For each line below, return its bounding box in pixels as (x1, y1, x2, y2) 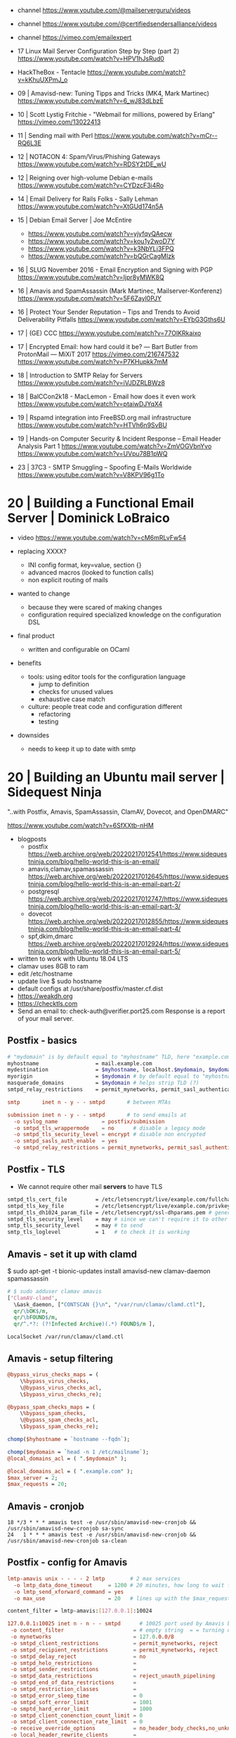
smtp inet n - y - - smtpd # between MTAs (7, 1098, 171, 1106)
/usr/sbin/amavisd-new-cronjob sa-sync (7, 1525, 124, 1532)
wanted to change (17, 589, 70, 598)
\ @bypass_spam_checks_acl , (20, 1416, 99, 1424)
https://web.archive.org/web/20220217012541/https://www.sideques (27, 850, 228, 858)
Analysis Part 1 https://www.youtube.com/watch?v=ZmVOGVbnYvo (17, 442, 212, 450)
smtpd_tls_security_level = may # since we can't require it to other (7, 1216, 228, 1223)
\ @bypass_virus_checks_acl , (20, 1384, 102, 1391)
